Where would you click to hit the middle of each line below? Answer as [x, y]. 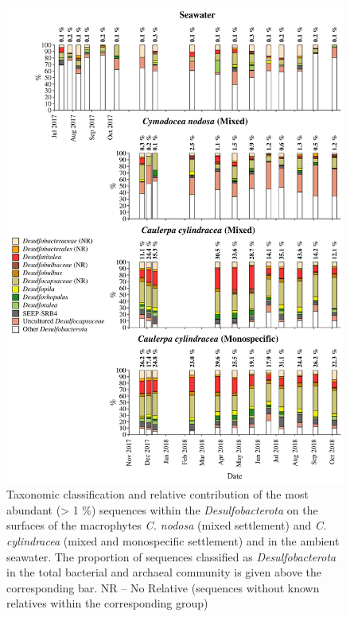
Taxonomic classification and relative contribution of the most [157, 494]
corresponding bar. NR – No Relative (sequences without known [163, 587]
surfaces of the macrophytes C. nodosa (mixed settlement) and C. [167, 525]
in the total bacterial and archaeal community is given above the [164, 572]
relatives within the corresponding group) [107, 603]
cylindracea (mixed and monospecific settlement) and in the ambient [173, 541]
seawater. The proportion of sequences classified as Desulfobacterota [171, 556]
